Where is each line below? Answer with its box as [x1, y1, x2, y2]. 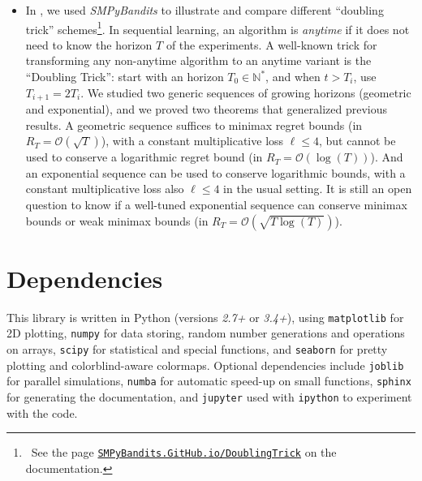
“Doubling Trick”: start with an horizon [25, 68, 224, 85]
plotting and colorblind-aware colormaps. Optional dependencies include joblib [6, 356, 404, 373]
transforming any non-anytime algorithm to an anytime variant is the [25, 52, 372, 69]
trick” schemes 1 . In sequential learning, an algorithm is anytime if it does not [25, 18, 410, 37]
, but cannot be [318, 132, 396, 149]
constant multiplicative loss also [25, 180, 184, 197]
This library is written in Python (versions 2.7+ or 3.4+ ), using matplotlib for [6, 308, 404, 325]
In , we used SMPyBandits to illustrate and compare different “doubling [25, 2, 384, 18]
